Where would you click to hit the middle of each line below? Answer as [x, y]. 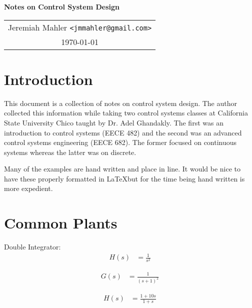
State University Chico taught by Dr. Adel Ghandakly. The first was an [114, 122]
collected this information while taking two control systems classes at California [126, 113]
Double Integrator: [32, 247]
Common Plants [61, 223]
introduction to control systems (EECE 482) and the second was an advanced [123, 132]
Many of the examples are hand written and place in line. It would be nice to [122, 169]
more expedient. [28, 188]
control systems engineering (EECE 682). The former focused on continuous [120, 142]
